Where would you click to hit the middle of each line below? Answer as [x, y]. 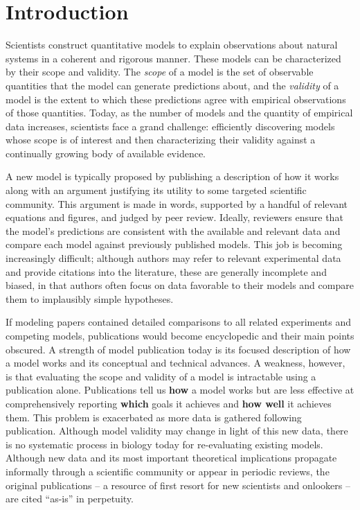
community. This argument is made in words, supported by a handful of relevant [177, 203]
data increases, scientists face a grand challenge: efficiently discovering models [170, 126]
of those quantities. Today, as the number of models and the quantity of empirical [179, 113]
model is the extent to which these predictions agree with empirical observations [176, 99]
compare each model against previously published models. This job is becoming [174, 244]
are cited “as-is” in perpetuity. [70, 499]
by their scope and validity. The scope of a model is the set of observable [160, 72]
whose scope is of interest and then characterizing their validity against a [161, 140]
